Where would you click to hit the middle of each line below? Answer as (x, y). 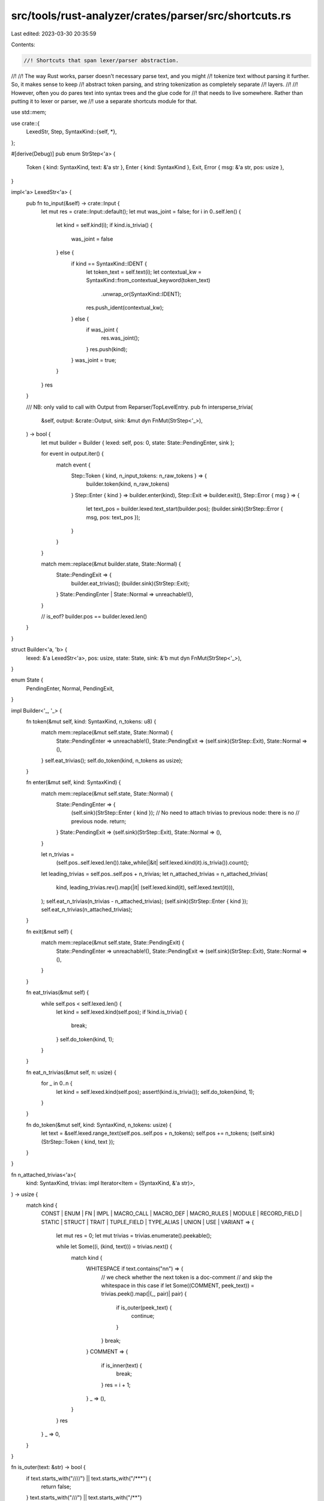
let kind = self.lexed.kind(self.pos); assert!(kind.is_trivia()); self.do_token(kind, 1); (155, 1092)
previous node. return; (99, 821)
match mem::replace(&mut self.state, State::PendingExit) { (113, 943)
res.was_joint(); (120, 338)
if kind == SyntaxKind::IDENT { (109, 264)
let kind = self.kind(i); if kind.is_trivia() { (104, 225)
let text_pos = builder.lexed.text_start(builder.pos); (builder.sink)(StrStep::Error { (184, 509)
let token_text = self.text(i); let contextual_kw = (144, 272)
